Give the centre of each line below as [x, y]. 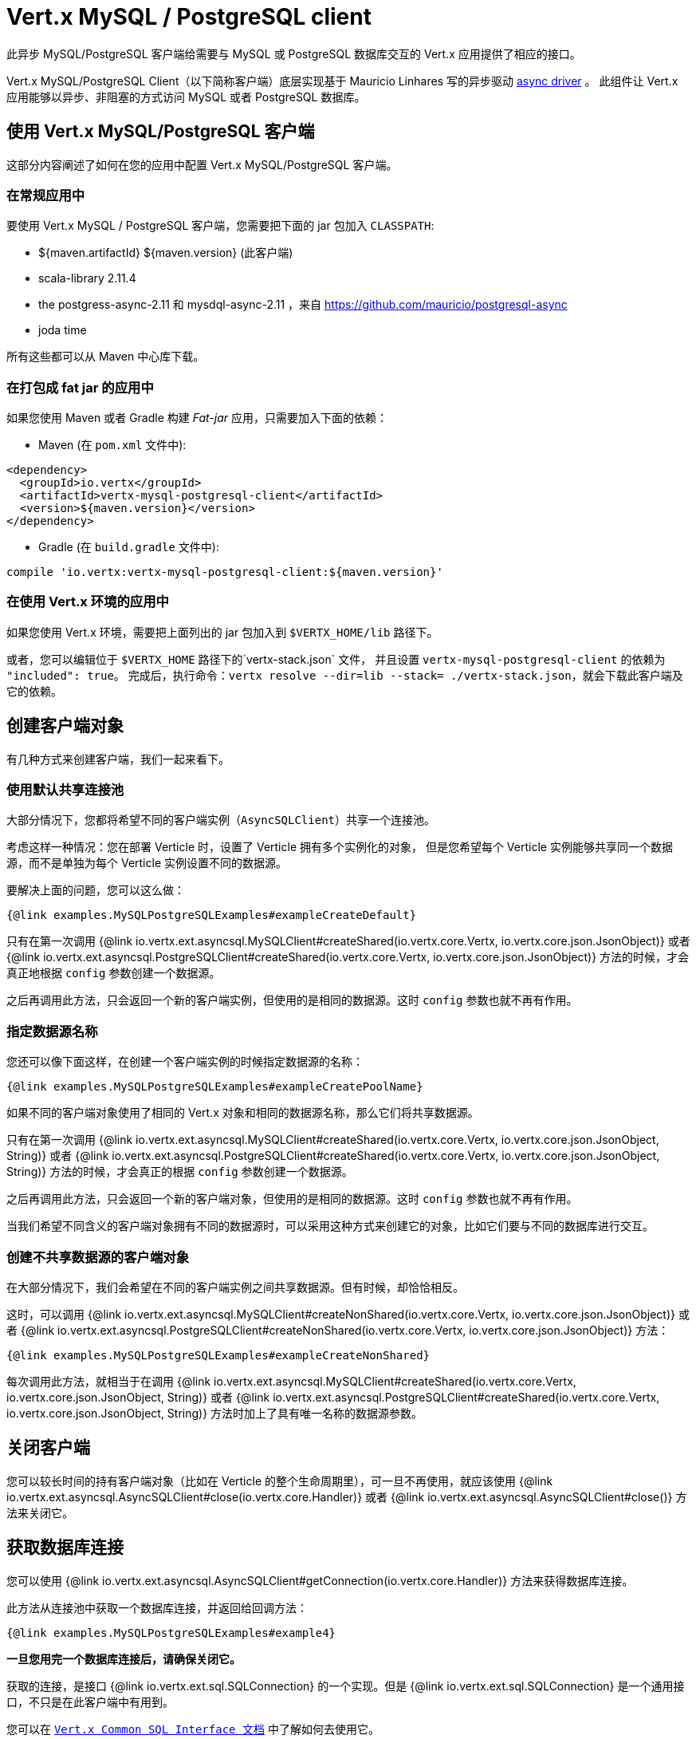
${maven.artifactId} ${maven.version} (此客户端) [166, 253]
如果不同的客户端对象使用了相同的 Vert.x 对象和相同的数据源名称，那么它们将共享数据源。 [243, 1113]
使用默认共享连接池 [65, 790]
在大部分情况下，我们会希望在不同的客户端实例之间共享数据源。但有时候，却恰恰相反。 [235, 1287]
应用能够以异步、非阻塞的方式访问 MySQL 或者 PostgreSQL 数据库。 [186, 97]
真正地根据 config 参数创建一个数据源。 [114, 973]
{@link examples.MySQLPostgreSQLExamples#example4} [171, 1633]
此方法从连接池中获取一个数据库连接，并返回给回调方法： [157, 1607]
